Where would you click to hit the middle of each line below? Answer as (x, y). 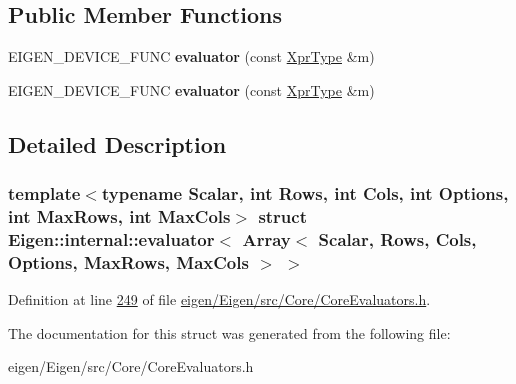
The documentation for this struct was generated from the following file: (229, 332)
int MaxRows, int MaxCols (119, 216)
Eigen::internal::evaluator (111, 238)
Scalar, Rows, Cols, (397, 238)
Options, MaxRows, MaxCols (128, 261)
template (44, 193)
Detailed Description (117, 143)
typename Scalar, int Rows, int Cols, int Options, (305, 193)
